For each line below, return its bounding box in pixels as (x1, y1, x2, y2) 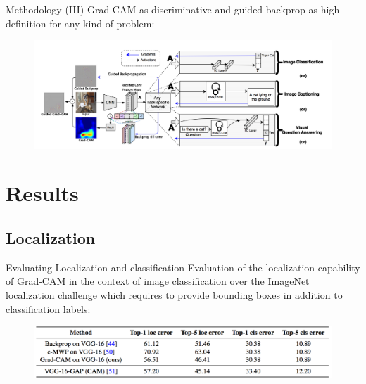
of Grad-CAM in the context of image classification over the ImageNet (6, 274, 310, 288)
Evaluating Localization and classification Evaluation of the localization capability (6, 260, 360, 274)
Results (6, 179, 79, 207)
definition (6, 15, 46, 30)
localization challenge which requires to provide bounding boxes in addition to (6, 287, 343, 302)
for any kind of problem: (49, 15, 155, 30)
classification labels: (6, 301, 91, 316)
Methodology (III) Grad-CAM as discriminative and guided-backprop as (6, 2, 318, 16)
